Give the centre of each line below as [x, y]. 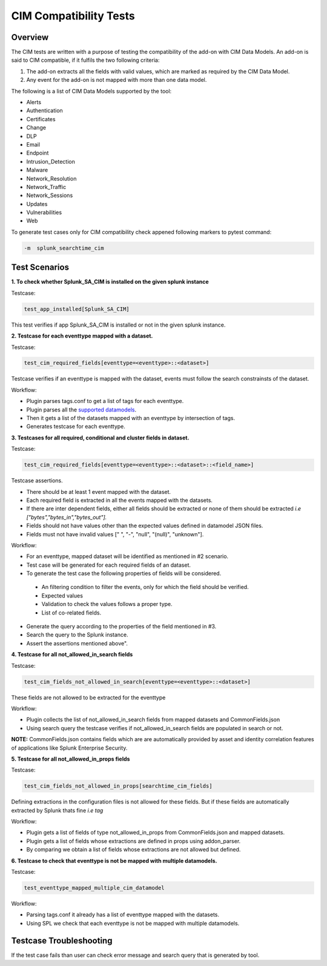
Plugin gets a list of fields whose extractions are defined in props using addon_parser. [134, 841]
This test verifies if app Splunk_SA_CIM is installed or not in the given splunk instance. [118, 325]
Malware [37, 170]
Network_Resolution [51, 178]
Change [36, 128]
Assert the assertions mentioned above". [77, 643]
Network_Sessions [50, 195]
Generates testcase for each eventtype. [76, 427]
